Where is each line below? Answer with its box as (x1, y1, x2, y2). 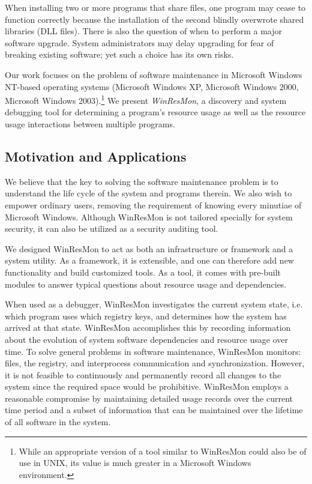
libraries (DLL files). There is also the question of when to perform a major (5, 25, 283, 37)
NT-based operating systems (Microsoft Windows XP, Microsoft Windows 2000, (5, 80, 299, 92)
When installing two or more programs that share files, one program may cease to (5, 1, 306, 13)
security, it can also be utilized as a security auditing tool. (5, 222, 218, 235)
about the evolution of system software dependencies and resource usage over (5, 333, 288, 345)
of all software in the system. (5, 416, 111, 428)
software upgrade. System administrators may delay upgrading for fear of (5, 36, 274, 49)
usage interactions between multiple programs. (5, 118, 175, 130)
